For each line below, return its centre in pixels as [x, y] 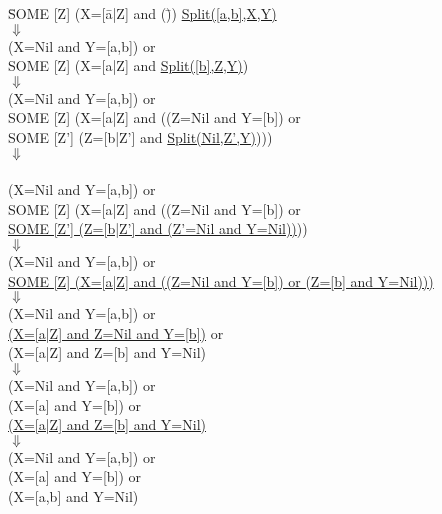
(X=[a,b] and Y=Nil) [73, 495]
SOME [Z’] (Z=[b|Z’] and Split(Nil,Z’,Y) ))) [140, 136]
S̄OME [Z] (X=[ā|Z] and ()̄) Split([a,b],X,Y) [142, 13]
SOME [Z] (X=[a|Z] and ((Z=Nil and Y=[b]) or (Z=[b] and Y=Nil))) [221, 280]
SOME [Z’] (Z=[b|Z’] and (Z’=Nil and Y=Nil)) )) [158, 228]
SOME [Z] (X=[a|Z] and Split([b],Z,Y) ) [128, 65]
